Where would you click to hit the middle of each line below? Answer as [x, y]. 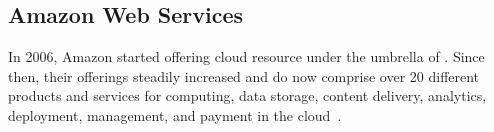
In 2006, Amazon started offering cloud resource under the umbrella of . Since [246, 56]
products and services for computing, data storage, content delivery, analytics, [247, 95]
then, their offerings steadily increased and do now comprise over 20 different [244, 75]
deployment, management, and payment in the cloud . [175, 114]
